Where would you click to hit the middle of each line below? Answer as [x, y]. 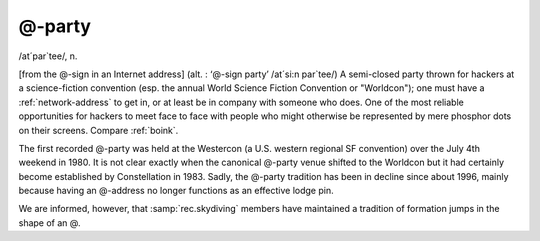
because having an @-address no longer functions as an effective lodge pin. [176, 191]
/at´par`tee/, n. [48, 56]
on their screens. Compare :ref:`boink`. [98, 130]
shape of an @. [49, 222]
